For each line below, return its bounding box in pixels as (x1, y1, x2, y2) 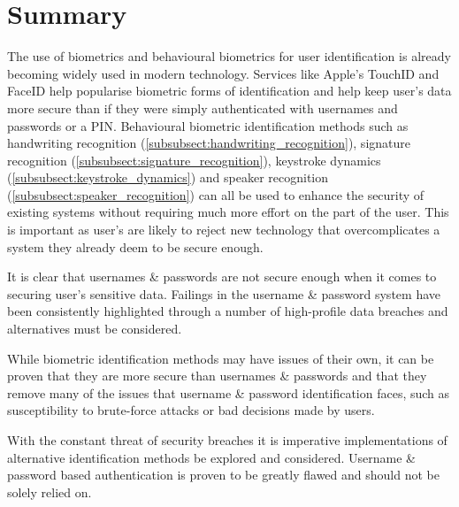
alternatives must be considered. (7, 319, 182, 338)
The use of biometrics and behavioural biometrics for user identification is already (7, 47, 451, 65)
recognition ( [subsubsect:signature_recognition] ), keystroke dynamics (7, 150, 381, 169)
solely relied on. (7, 482, 92, 501)
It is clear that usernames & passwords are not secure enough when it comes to (7, 267, 437, 286)
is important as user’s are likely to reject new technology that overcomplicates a (7, 220, 440, 239)
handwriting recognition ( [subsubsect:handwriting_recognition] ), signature (7, 134, 411, 152)
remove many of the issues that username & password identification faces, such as (7, 383, 450, 402)
